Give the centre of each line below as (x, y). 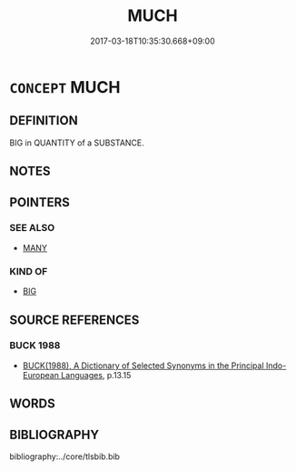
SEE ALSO (32, 228)
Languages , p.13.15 (96, 375)
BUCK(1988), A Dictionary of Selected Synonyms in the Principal (143, 366)
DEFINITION (44, 120)
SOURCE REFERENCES (74, 320)
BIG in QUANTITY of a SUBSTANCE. (77, 143)
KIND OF (29, 271)
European (40, 375)
